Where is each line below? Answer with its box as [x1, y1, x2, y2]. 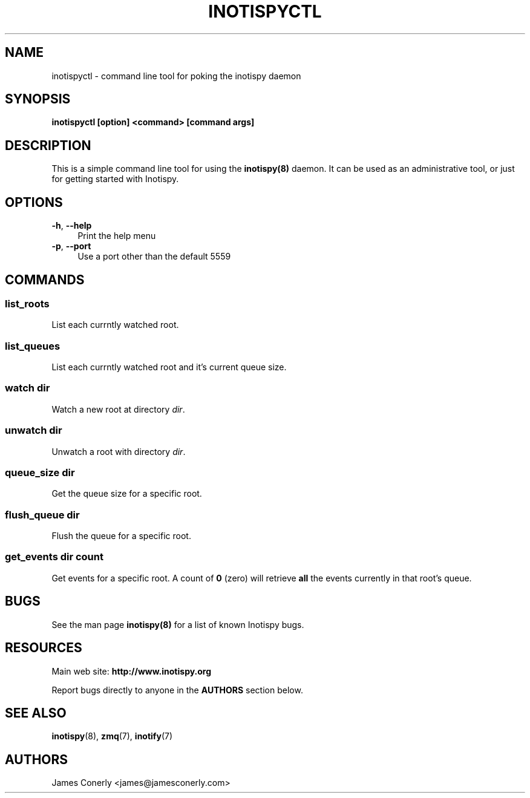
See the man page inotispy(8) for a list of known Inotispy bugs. [51, 619, 304, 630]
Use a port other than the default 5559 [77, 251, 231, 262]
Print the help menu [77, 231, 156, 241]
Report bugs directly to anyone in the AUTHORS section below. [51, 684, 303, 695]
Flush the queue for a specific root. [51, 531, 191, 541]
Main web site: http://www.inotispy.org [51, 666, 212, 676]
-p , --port [51, 241, 91, 252]
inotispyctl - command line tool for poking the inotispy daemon [51, 70, 301, 81]
